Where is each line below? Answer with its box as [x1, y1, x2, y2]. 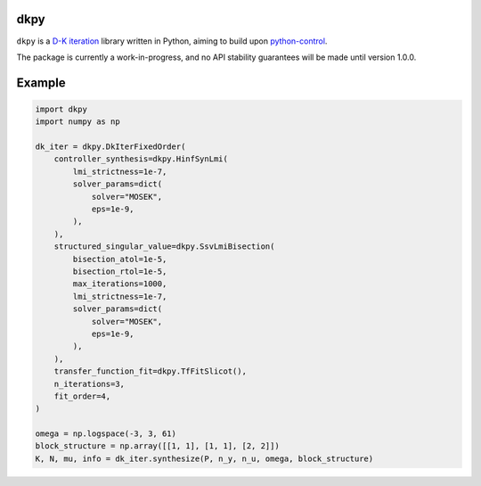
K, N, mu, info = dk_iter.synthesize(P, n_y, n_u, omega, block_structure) [35, 453, 374, 464]
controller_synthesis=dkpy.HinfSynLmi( [53, 154, 229, 164]
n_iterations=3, [53, 379, 125, 389]
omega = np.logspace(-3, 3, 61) [35, 429, 177, 439]
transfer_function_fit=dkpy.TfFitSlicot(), [53, 367, 247, 376]
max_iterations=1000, [72, 279, 167, 289]
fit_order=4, [53, 391, 111, 401]
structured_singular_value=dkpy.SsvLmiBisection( [53, 242, 275, 251]
